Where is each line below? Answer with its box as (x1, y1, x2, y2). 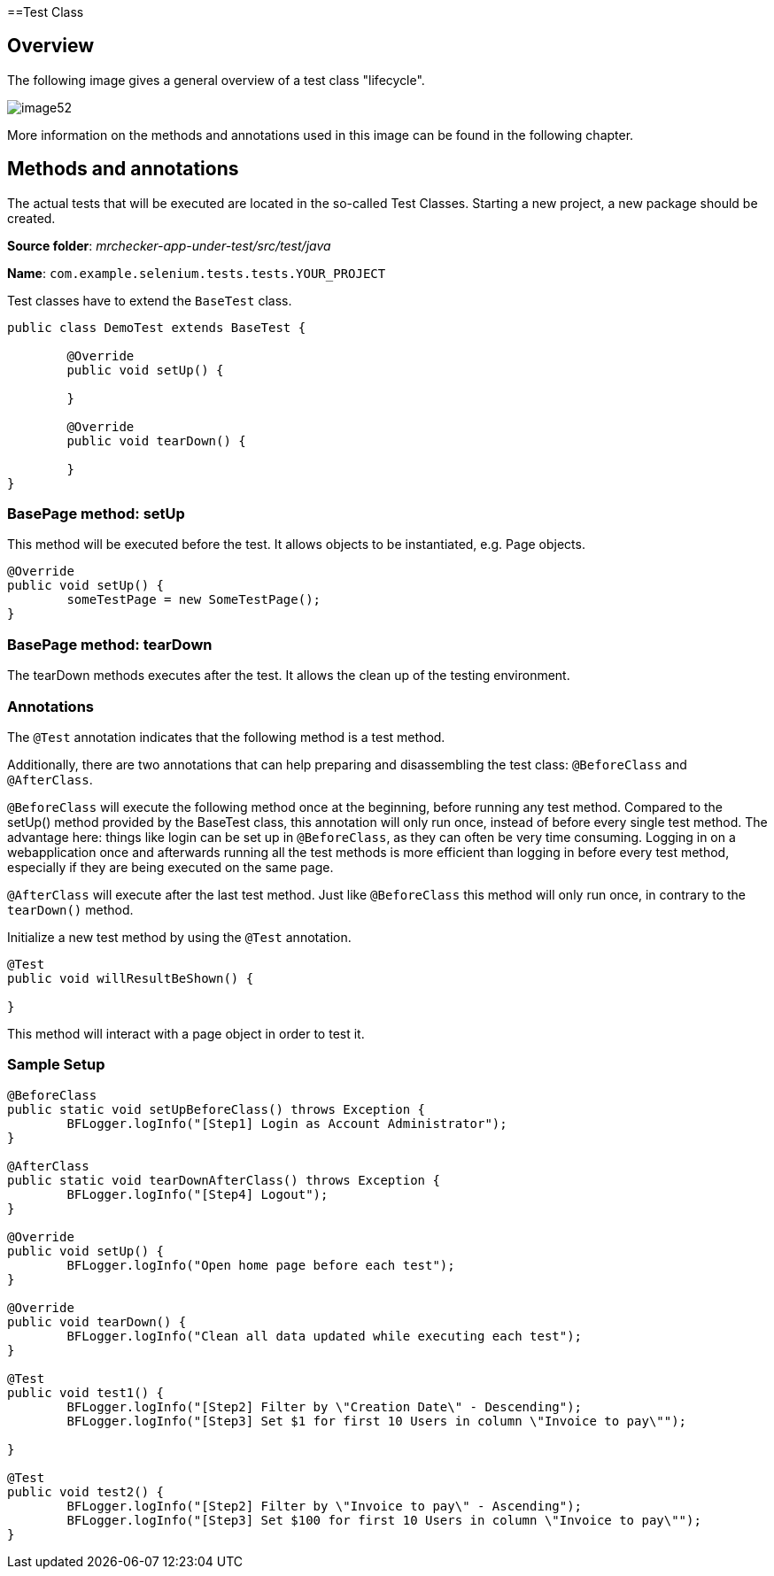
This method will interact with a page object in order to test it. (7, 1025, 365, 1041)
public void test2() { (7, 1484, 165, 1499)
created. (7, 210, 56, 226)
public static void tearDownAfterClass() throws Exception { (7, 1172, 440, 1187)
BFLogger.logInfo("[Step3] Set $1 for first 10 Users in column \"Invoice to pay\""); (66, 1413, 687, 1428)
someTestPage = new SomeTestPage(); (66, 592, 321, 607)
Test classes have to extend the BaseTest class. (7, 292, 292, 308)
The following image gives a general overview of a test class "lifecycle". (7, 72, 425, 88)
